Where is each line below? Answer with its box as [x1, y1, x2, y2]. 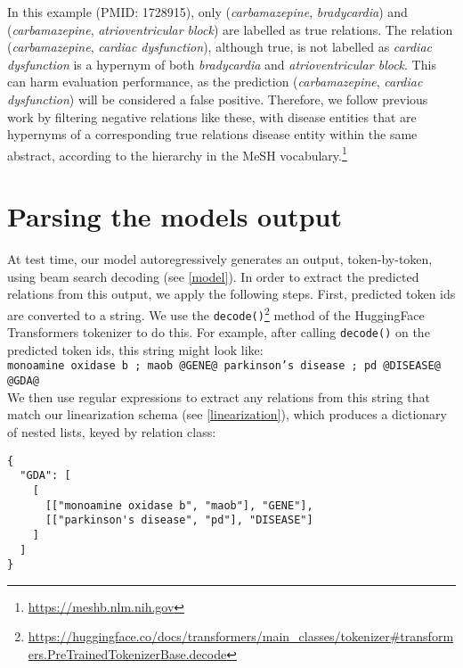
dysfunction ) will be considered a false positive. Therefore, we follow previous [7, 89, 428, 108]
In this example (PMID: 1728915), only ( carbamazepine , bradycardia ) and [7, 3, 408, 21]
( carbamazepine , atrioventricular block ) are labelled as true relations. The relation [7, 20, 453, 38]
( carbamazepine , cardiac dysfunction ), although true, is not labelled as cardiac [7, 37, 432, 56]
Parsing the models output [7, 198, 342, 235]
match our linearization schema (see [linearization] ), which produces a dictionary [7, 405, 447, 424]
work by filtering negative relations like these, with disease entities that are [7, 107, 417, 126]
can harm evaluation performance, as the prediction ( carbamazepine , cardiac [7, 72, 423, 91]
